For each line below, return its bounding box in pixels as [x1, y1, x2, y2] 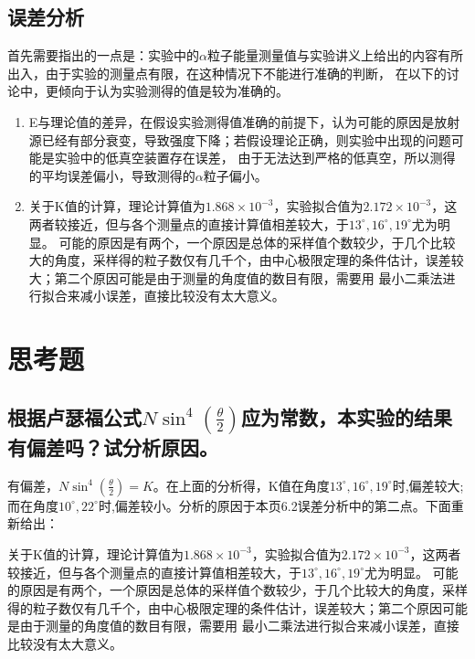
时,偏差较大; [392, 475, 464, 494]
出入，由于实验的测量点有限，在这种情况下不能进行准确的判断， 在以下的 [7, 63, 447, 82]
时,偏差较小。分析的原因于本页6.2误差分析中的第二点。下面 [98, 495, 451, 515]
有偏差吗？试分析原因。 [7, 432, 218, 461]
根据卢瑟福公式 [7, 402, 142, 430]
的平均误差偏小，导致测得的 [28, 165, 195, 185]
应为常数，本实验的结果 [240, 402, 452, 430]
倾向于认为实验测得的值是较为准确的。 [58, 81, 289, 101]
